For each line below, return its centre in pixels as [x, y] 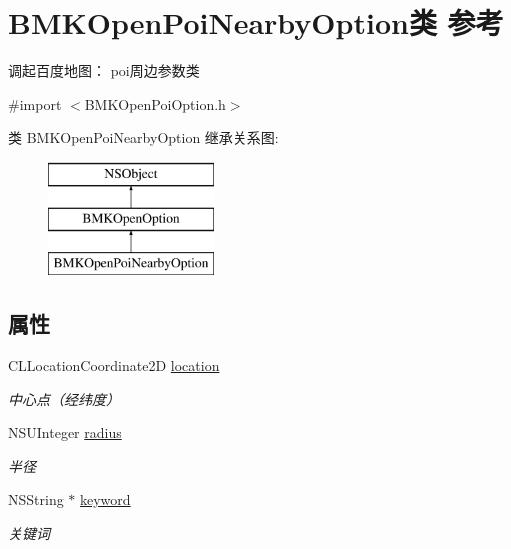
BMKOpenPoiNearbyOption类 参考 [256, 22]
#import [35, 103]
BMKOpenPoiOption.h [155, 103]
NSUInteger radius [65, 432]
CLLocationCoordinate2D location [114, 365]
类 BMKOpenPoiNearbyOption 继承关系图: [143, 137]
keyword [105, 499]
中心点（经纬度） [64, 398]
